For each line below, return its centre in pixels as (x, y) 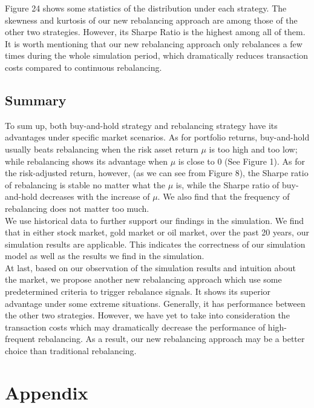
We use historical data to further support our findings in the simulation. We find (155, 220)
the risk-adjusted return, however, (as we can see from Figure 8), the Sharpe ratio (157, 173)
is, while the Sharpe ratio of (227, 184)
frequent (20, 339)
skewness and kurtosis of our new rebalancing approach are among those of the (151, 20)
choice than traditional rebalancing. (71, 351)
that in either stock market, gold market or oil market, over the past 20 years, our (157, 232)
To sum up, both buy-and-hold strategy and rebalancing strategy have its (141, 125)
